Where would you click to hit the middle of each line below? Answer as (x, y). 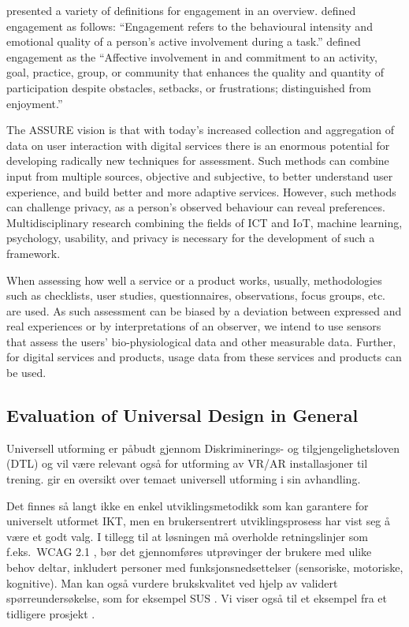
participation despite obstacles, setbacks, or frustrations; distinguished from (189, 87)
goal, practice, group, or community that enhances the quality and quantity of (195, 72)
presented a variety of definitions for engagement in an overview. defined (181, 10)
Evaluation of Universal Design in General (182, 415)
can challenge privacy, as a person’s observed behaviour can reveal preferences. (196, 207)
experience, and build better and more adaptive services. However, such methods (201, 191)
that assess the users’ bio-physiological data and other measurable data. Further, (201, 341)
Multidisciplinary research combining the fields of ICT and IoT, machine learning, (204, 222)
